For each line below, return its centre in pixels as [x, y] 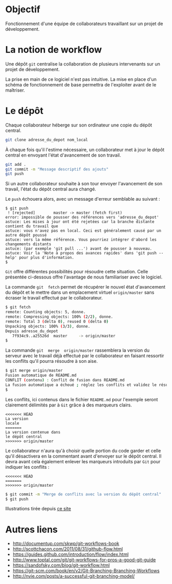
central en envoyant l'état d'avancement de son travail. [63, 155]
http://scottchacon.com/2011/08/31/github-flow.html [68, 549]
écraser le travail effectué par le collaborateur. [54, 298]
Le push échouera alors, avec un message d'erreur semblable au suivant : [83, 199]
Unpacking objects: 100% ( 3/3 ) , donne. [48, 326]
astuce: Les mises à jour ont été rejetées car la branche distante [80, 222]
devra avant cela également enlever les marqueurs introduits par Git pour [83, 461]
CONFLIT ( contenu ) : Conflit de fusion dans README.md [65, 380]
